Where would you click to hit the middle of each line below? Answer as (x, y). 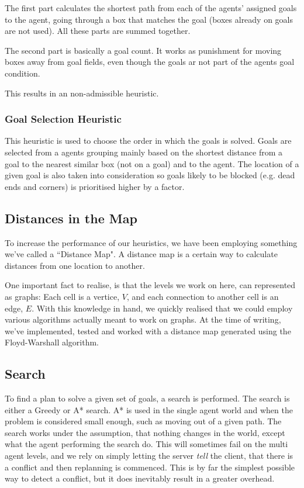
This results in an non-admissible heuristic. (82, 93)
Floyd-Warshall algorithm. (52, 342)
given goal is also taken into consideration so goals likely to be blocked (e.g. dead (150, 175)
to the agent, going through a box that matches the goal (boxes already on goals (149, 19)
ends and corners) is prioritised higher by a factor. (95, 186)
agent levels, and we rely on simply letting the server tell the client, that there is (149, 456)
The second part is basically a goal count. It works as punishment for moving (143, 50)
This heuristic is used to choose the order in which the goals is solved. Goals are (148, 141)
